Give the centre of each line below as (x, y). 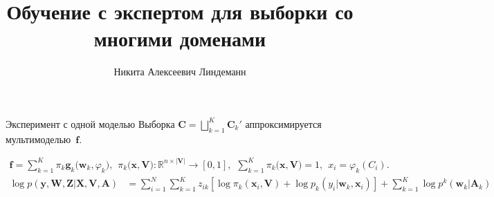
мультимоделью (38, 139)
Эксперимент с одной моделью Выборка (90, 123)
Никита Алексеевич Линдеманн (180, 72)
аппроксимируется (283, 123)
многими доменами (180, 38)
